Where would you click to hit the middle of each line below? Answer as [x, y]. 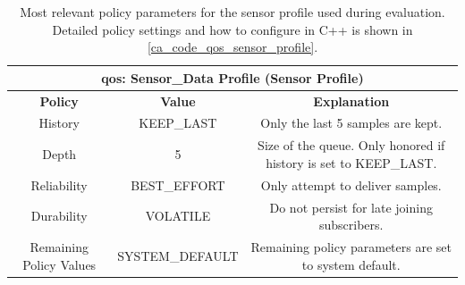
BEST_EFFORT [178, 184]
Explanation [351, 101]
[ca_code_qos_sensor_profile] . [232, 47]
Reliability [59, 184]
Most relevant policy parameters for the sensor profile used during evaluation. [232, 12]
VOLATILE [178, 216]
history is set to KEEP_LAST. [351, 162]
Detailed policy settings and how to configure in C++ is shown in [232, 29]
